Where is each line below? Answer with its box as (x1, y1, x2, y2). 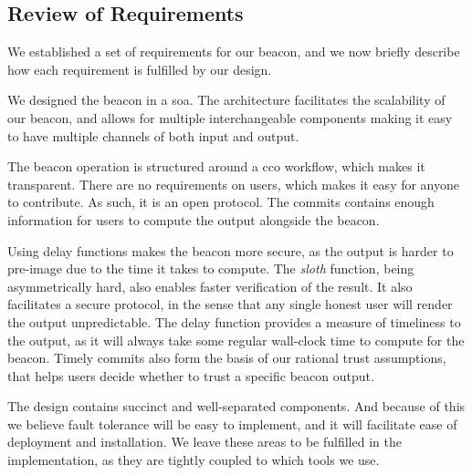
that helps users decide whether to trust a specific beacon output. (7, 366, 374, 385)
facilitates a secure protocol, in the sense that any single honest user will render (7, 294, 453, 314)
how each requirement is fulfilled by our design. (7, 59, 272, 78)
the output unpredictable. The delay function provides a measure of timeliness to (7, 312, 461, 331)
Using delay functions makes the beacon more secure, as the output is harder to (7, 241, 454, 260)
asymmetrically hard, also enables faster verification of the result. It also (7, 276, 413, 295)
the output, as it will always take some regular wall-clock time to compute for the (7, 330, 465, 349)
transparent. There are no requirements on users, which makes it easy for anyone (7, 174, 460, 193)
